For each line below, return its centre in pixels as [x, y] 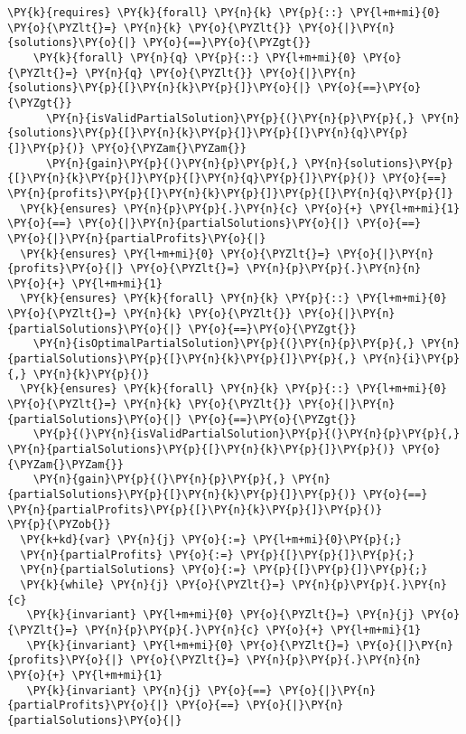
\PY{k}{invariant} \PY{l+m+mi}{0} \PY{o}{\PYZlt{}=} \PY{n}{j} [221, 615]
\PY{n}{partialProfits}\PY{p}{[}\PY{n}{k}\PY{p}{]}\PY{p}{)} [195, 509]
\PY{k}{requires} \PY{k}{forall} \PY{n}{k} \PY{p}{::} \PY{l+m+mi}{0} [224, 13]
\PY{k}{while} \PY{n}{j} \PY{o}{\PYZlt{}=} [153, 584]
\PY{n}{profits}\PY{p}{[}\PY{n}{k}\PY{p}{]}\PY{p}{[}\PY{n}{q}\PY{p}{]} [230, 193]
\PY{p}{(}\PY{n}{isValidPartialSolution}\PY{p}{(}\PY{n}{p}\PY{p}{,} [247, 434]
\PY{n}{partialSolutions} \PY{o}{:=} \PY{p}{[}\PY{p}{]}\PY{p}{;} [224, 570]
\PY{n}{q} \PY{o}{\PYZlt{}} [169, 73]
